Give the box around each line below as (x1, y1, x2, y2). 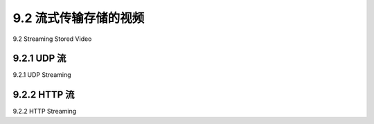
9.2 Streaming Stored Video (12, 35, 92, 43)
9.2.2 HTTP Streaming (12, 107, 77, 116)
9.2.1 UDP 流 (12, 53, 66, 64)
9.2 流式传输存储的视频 (12, 10, 145, 26)
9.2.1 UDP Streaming (12, 71, 72, 79)
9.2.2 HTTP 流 (12, 89, 75, 100)
